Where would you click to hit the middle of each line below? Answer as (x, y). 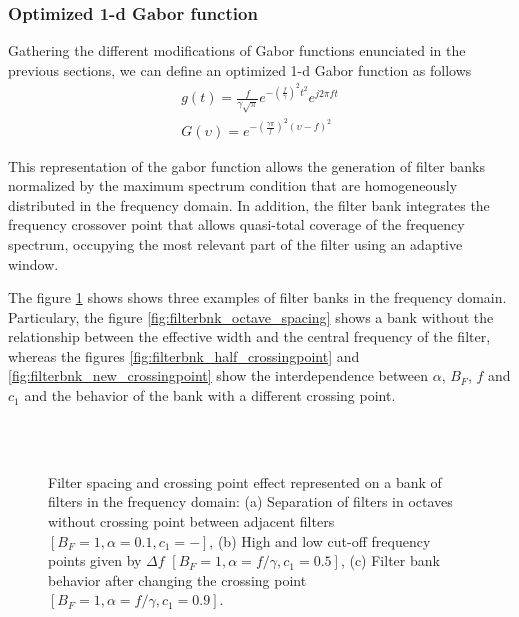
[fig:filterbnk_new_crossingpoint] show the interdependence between (218, 375)
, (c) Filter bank (390, 560)
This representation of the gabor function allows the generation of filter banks (246, 165)
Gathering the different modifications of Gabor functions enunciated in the (237, 50)
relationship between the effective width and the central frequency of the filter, (249, 336)
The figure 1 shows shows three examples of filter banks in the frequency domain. (257, 297)
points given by (95, 560)
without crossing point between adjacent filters (191, 521)
